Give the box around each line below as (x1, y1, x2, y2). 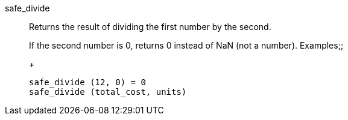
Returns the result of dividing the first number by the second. (29, 22, 271, 32)
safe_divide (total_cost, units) (29, 87, 187, 97)
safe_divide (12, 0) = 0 (29, 77, 146, 87)
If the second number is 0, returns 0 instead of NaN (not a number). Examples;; (29, 40, 344, 50)
